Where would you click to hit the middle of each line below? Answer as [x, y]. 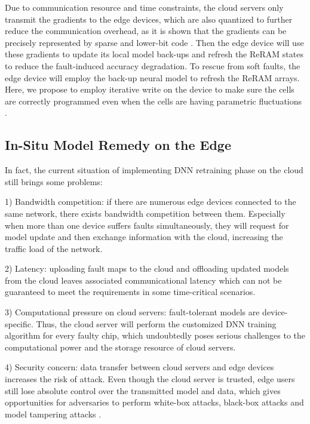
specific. [19, 323]
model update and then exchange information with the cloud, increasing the [144, 237]
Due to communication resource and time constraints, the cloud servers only [144, 7]
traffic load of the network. [54, 248]
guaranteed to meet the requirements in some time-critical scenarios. [130, 292]
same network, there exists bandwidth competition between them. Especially [145, 213]
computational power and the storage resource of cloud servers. [120, 347]
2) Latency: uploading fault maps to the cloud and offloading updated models [147, 268]
